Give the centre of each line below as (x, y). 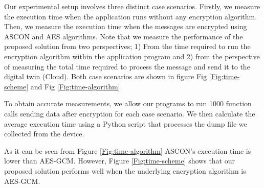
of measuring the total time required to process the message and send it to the (127, 66)
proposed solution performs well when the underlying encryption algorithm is (125, 170)
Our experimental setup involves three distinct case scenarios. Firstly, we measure (132, 6)
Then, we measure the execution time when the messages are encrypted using (126, 26)
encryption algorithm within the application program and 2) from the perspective (132, 56)
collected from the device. (44, 134)
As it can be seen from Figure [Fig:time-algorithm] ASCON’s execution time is (128, 150)
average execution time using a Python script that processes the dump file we (126, 123)
